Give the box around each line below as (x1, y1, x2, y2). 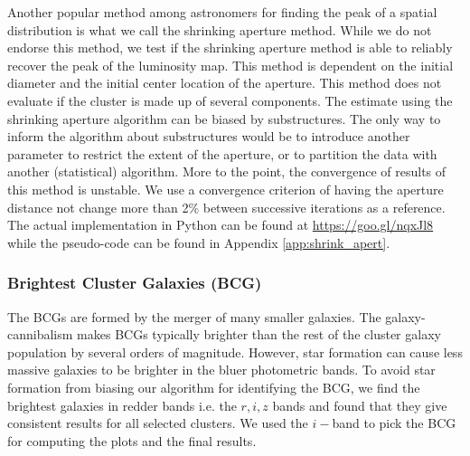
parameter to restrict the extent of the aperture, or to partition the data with (7, 144, 437, 163)
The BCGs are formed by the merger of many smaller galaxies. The (7, 307, 381, 326)
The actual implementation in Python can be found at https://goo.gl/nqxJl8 (7, 215, 434, 234)
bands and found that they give (272, 395, 447, 414)
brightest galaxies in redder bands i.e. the (7, 395, 237, 414)
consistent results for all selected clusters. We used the (7, 413, 308, 432)
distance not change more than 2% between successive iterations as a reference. (7, 197, 446, 216)
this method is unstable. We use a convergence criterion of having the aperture (7, 179, 444, 198)
